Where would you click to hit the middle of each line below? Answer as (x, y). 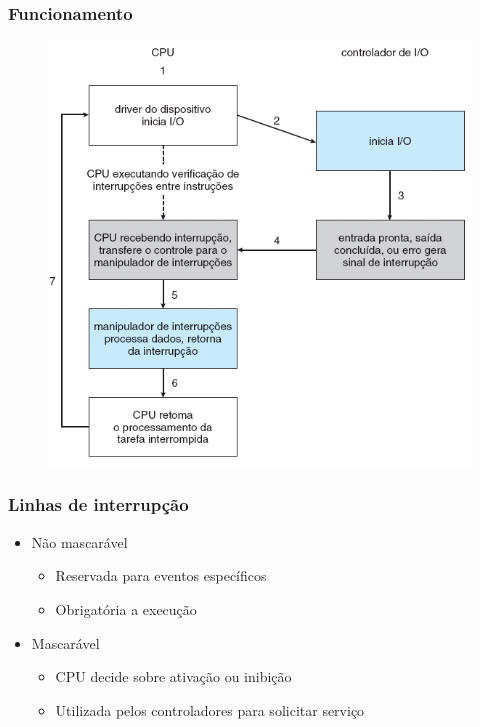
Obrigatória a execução (126, 608)
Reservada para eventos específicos (161, 575)
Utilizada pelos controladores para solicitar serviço (210, 709)
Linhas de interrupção (98, 504)
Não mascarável (79, 541)
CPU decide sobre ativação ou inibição (173, 676)
